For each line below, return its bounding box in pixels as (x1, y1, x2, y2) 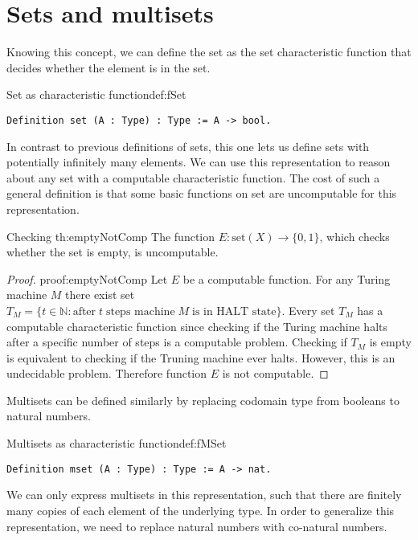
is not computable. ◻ (222, 365, 329, 382)
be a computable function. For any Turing (182, 270, 391, 287)
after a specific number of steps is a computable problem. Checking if (6, 333, 347, 350)
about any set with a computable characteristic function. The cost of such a (6, 169, 380, 186)
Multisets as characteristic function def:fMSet (6, 435, 227, 452)
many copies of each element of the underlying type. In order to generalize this (6, 501, 395, 518)
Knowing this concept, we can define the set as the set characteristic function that (6, 43, 412, 60)
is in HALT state (191, 305, 277, 317)
